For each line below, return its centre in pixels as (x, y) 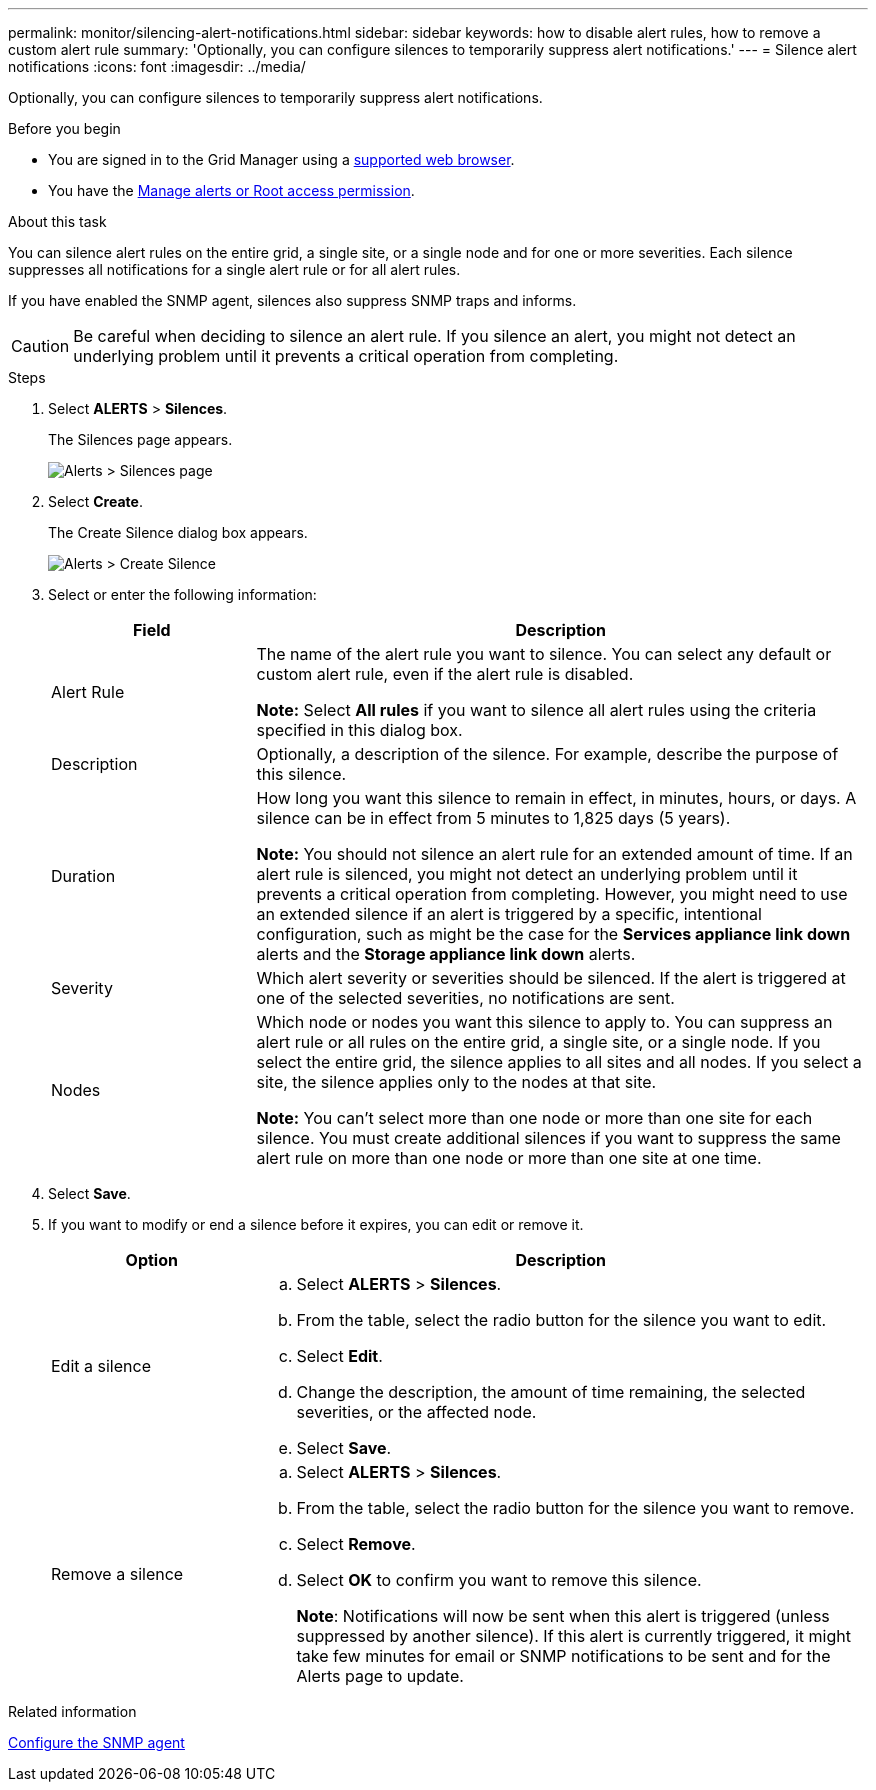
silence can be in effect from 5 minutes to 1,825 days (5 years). (493, 818)
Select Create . (95, 501)
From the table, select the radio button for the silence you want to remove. (575, 1508)
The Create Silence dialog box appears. (178, 532)
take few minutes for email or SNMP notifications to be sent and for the (563, 1656)
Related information (72, 1711)
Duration (83, 876)
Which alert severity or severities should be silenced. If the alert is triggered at (551, 978)
